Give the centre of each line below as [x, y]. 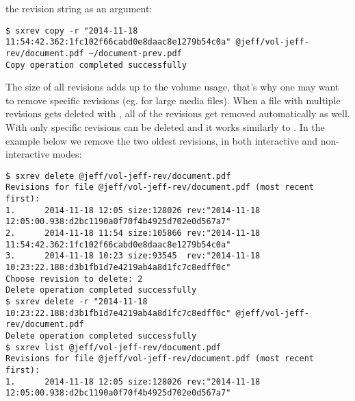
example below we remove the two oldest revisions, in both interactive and [162, 140]
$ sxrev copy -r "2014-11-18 [72, 31]
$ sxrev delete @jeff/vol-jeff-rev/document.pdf [118, 176]
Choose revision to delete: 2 [74, 279]
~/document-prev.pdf [135, 53]
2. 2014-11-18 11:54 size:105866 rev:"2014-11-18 [133, 233]
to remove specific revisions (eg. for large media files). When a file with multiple [173, 100]
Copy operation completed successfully [96, 65]
